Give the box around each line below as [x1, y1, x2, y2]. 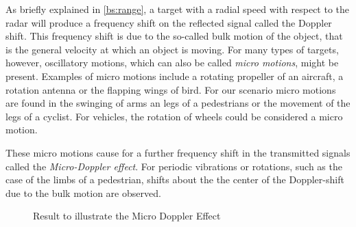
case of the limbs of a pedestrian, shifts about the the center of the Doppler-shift [5, 172, 344, 187]
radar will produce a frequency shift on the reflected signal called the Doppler [5, 15, 332, 29]
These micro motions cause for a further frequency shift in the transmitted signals [5, 145, 351, 159]
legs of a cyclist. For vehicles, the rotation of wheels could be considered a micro [5, 109, 343, 123]
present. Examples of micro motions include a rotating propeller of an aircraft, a [5, 68, 344, 83]
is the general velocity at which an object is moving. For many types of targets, [5, 42, 339, 56]
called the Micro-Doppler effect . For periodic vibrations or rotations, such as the [5, 159, 342, 173]
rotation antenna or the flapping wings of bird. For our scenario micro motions [5, 82, 336, 96]
